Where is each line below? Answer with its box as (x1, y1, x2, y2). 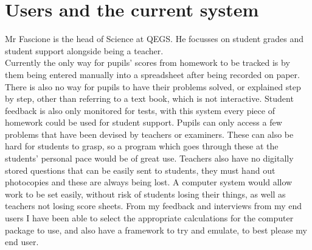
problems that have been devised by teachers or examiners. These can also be (5, 127, 294, 140)
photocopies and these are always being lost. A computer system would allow (5, 176, 293, 188)
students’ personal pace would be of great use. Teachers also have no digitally (5, 152, 294, 165)
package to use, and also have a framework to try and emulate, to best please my (5, 223, 307, 236)
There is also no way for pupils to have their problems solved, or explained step (5, 80, 301, 93)
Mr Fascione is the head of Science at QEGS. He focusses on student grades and (5, 32, 304, 45)
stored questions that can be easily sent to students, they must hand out (5, 163, 276, 176)
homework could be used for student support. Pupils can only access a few (5, 116, 282, 129)
